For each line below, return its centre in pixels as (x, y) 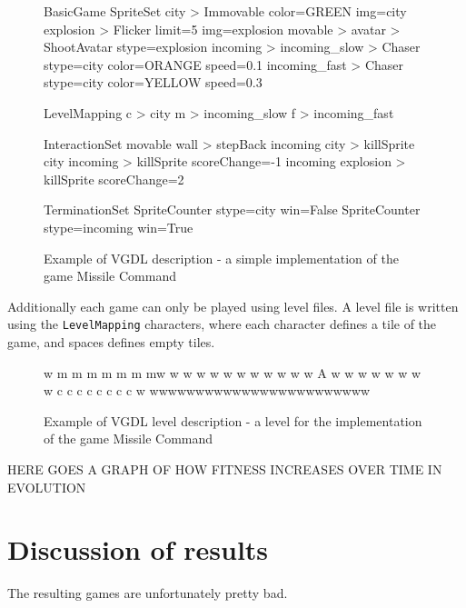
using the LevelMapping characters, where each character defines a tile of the (222, 324)
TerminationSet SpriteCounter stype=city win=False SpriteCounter (232, 209)
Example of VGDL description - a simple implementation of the (221, 258)
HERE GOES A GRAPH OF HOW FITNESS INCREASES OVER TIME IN (225, 468)
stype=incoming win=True (119, 227)
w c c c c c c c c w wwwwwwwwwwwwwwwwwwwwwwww (207, 390)
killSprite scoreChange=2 (114, 179)
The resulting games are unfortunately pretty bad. (148, 593)
